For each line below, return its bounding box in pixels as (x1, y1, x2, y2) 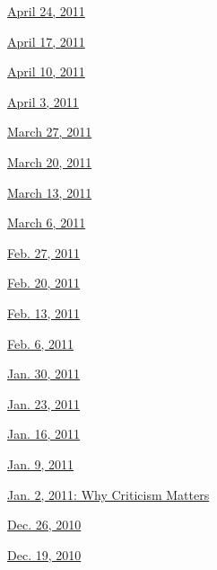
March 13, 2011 (7, 183, 92, 201)
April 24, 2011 (7, 2, 85, 20)
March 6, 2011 (7, 213, 86, 232)
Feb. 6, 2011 (7, 334, 74, 352)
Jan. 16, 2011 (7, 424, 81, 443)
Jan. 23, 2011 (7, 394, 81, 413)
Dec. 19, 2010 (7, 545, 82, 564)
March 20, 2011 (7, 152, 92, 171)
